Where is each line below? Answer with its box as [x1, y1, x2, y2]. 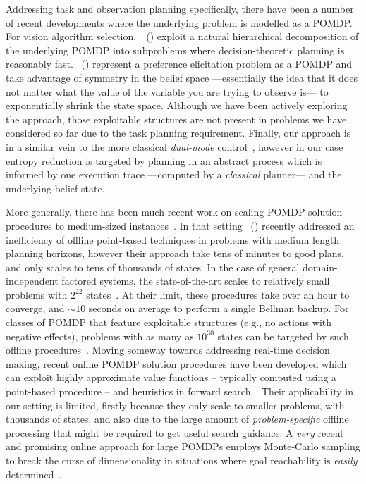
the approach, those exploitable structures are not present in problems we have [6, 111, 347, 126]
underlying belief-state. [6, 180, 105, 195]
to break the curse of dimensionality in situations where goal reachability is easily [6, 453, 358, 467]
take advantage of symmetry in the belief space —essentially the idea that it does [6, 70, 358, 85]
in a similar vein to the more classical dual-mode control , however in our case [6, 139, 343, 154]
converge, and [6, 301, 65, 316]
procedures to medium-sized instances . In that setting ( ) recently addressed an [6, 218, 355, 232]
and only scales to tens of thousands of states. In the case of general [6, 259, 300, 274]
